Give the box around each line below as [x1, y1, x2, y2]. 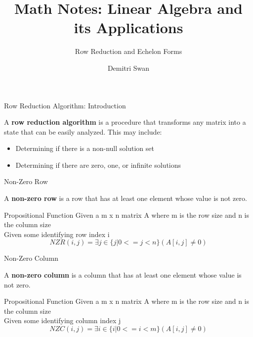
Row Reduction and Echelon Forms [75, 46, 182, 56]
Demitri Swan [107, 62, 150, 73]
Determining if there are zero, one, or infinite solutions [15, 159, 181, 170]
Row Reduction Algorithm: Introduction [4, 100, 126, 110]
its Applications [74, 17, 183, 38]
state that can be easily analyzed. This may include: [4, 126, 162, 137]
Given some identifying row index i [4, 229, 110, 239]
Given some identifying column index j [4, 315, 121, 326]
